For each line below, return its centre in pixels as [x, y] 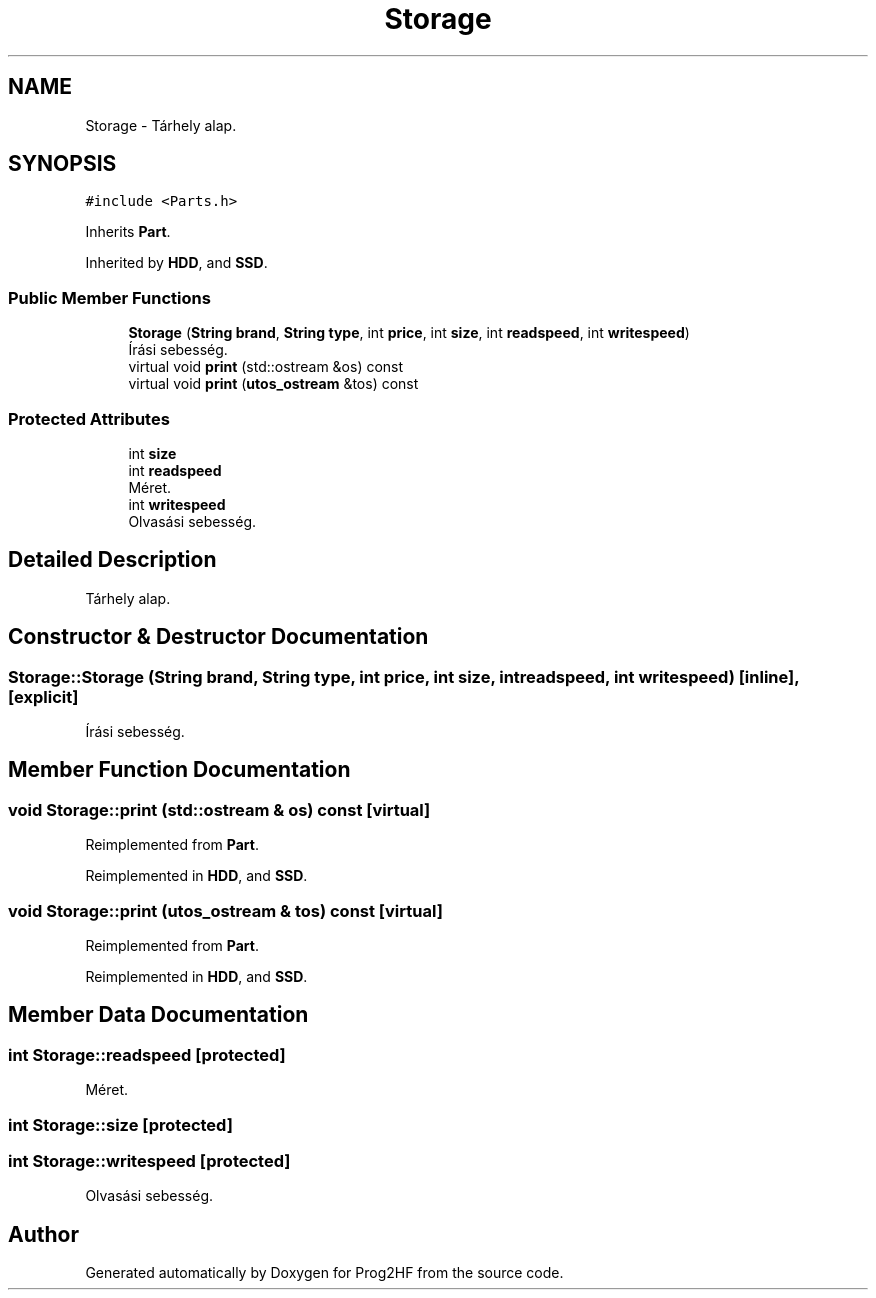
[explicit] [43, 696]
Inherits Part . [128, 232]
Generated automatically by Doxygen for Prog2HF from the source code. [324, 1273]
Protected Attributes [89, 418]
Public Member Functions [109, 297]
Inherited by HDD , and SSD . [176, 263]
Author [43, 1234]
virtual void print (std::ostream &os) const [266, 367]
